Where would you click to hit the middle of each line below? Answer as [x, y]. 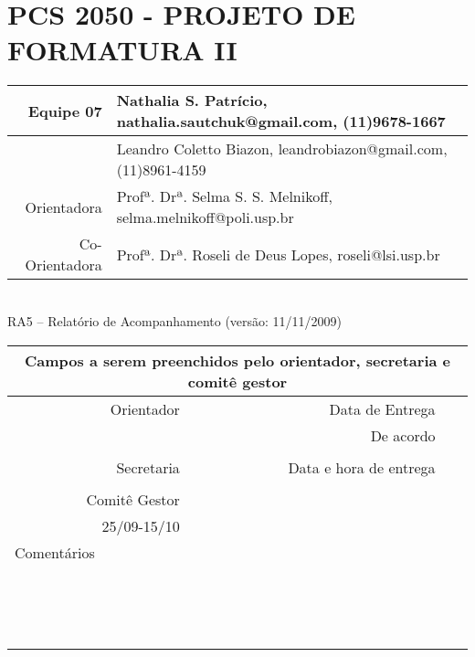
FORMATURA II [122, 50]
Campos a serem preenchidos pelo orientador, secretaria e [237, 360]
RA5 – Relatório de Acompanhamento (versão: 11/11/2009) [175, 320]
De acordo [403, 435]
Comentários [55, 552]
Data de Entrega [382, 408]
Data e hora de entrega [362, 467]
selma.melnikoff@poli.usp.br [205, 217]
